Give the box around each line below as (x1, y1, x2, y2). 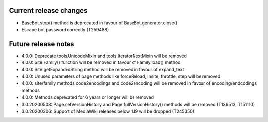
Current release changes (9, 6, 88, 15)
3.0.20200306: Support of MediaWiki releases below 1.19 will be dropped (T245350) (21, 108, 195, 114)
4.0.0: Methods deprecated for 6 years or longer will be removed (21, 94, 154, 100)
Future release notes (9, 40, 74, 48)
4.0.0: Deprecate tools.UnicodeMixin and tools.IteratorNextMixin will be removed (21, 53, 187, 59)
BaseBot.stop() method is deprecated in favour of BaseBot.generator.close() (21, 20, 178, 26)
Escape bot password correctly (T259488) (21, 26, 109, 32)
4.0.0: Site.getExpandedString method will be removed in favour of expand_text (21, 66, 184, 72)
